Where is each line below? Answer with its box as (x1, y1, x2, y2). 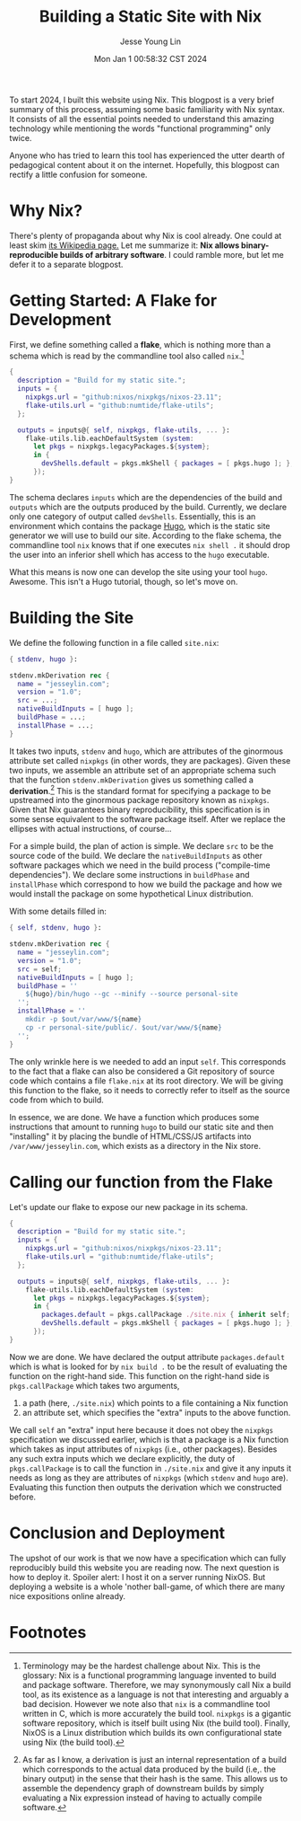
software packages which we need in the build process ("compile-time (9, 860, 271, 871)
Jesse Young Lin (119, 36, 182, 47)
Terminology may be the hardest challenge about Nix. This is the (21, 1660, 262, 1671)
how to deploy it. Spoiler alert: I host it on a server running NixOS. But (9, 1571, 266, 1582)
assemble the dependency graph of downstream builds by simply (21, 1782, 264, 1793)
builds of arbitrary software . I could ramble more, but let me (59, 249, 284, 260)
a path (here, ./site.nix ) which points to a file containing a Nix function (21, 1397, 288, 1408)
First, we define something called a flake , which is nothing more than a (9, 339, 271, 349)
